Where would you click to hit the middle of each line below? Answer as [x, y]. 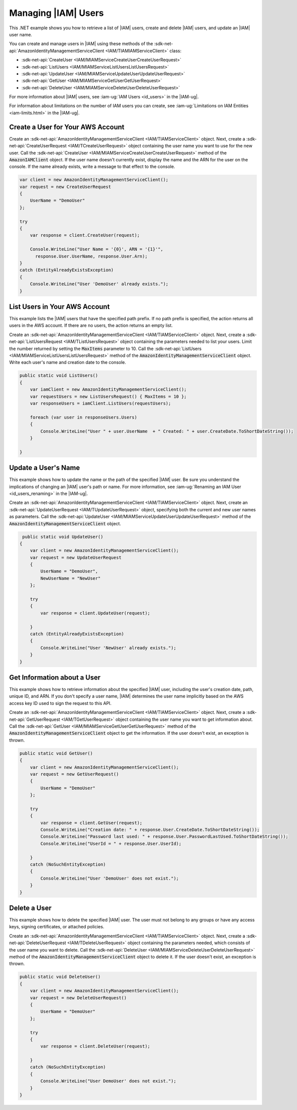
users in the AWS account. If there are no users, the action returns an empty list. [91, 326]
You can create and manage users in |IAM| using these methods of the [81, 44]
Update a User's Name [45, 468]
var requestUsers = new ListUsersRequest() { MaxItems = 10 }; [108, 396]
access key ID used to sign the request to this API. [60, 703]
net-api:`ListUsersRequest [36, 342]
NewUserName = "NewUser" [71, 578]
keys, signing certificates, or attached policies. [57, 927]
